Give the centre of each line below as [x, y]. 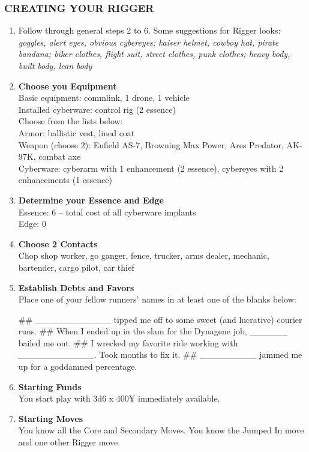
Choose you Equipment [67, 86]
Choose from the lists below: [70, 121]
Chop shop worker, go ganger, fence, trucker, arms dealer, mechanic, [144, 255]
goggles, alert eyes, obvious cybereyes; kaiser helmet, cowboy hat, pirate [148, 42]
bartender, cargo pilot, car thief [76, 267]
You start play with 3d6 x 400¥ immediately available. [119, 398]
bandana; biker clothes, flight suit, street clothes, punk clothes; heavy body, [154, 54]
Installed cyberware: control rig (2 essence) [97, 109]
